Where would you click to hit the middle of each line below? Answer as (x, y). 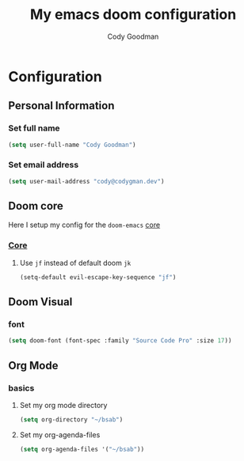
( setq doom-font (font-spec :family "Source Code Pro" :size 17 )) (120, 341)
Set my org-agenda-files (60, 435)
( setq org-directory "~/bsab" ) (71, 419)
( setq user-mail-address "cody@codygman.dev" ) (86, 181)
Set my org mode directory (63, 405)
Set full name (34, 128)
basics (21, 387)
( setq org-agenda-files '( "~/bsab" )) (82, 449)
